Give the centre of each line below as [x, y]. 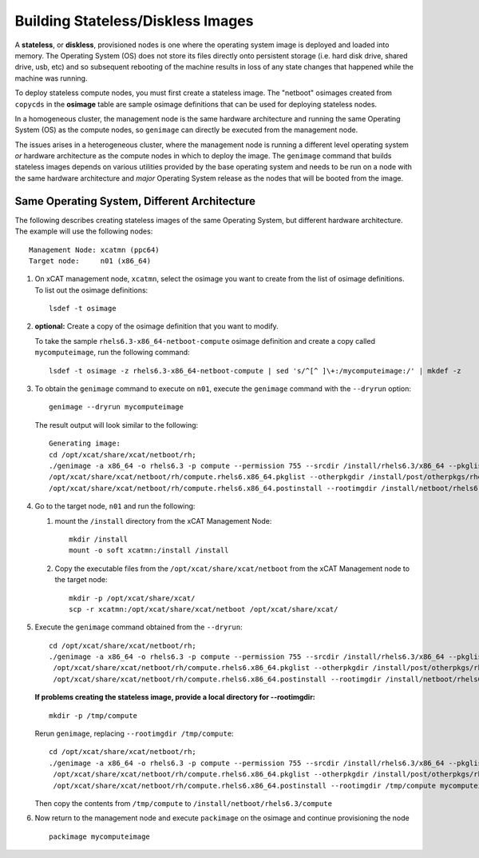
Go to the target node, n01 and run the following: [115, 506]
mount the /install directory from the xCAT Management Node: [163, 521]
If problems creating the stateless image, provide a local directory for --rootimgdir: [175, 697]
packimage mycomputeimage [100, 836]
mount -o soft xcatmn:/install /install [149, 551]
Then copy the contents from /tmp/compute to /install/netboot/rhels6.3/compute [184, 803]
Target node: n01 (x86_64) [90, 261]
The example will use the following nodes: [84, 231]
